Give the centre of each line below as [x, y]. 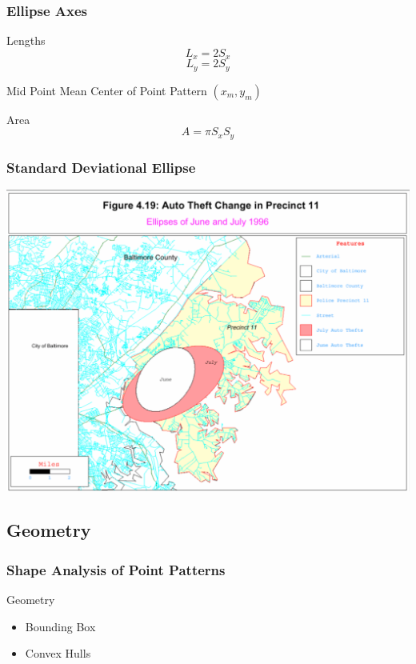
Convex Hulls [58, 653]
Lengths [26, 40]
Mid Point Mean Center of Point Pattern [107, 90]
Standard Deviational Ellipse [101, 167]
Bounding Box [60, 626]
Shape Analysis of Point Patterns [116, 569]
